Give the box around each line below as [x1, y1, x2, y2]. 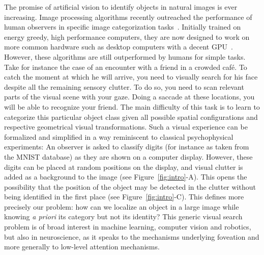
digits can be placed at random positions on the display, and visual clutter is [4, 161, 243, 172]
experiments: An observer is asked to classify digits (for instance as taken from [4, 141, 249, 152]
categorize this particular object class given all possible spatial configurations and [4, 111, 258, 122]
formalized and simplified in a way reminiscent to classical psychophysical [4, 131, 233, 142]
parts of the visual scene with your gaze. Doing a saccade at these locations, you [4, 91, 255, 102]
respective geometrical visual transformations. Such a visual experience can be [4, 121, 248, 132]
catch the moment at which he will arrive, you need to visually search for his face [4, 71, 258, 82]
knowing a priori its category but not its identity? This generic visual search [4, 211, 243, 222]
